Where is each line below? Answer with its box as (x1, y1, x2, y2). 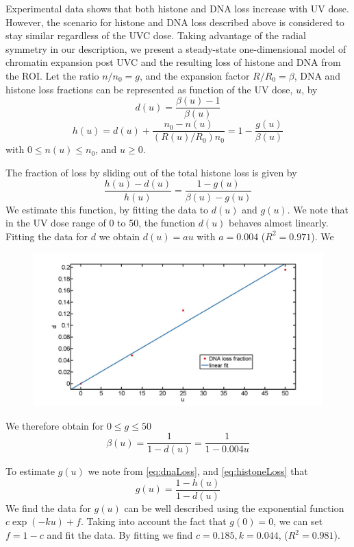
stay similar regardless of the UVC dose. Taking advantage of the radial (5, 28, 306, 43)
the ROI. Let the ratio (5, 68, 99, 82)
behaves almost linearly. (229, 216, 329, 230)
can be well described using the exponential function (124, 500, 344, 515)
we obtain (99, 229, 140, 243)
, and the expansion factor (140, 68, 250, 82)
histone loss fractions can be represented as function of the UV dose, (5, 82, 293, 96)
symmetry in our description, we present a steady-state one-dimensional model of (5, 41, 346, 56)
